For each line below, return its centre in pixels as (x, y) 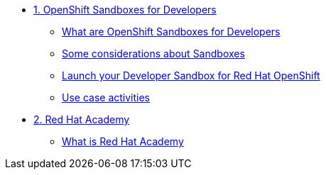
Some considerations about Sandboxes (153, 53)
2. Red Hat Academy (82, 119)
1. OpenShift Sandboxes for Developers (125, 10)
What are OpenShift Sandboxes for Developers (171, 32)
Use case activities (106, 97)
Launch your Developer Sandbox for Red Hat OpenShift (191, 75)
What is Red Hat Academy (123, 141)
